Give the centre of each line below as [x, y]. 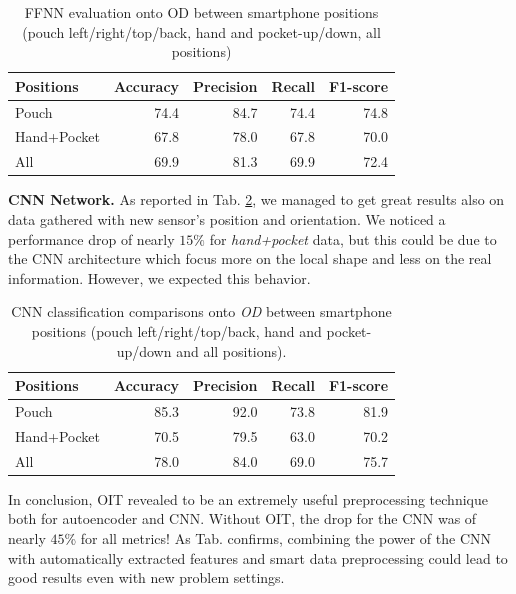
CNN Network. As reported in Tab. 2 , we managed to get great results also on [256, 199]
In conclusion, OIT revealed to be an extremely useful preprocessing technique [248, 498]
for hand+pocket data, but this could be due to [353, 238]
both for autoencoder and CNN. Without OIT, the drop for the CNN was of [242, 518]
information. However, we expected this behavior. [159, 277]
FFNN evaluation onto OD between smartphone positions [201, 12]
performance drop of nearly [91, 238]
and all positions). [231, 350]
